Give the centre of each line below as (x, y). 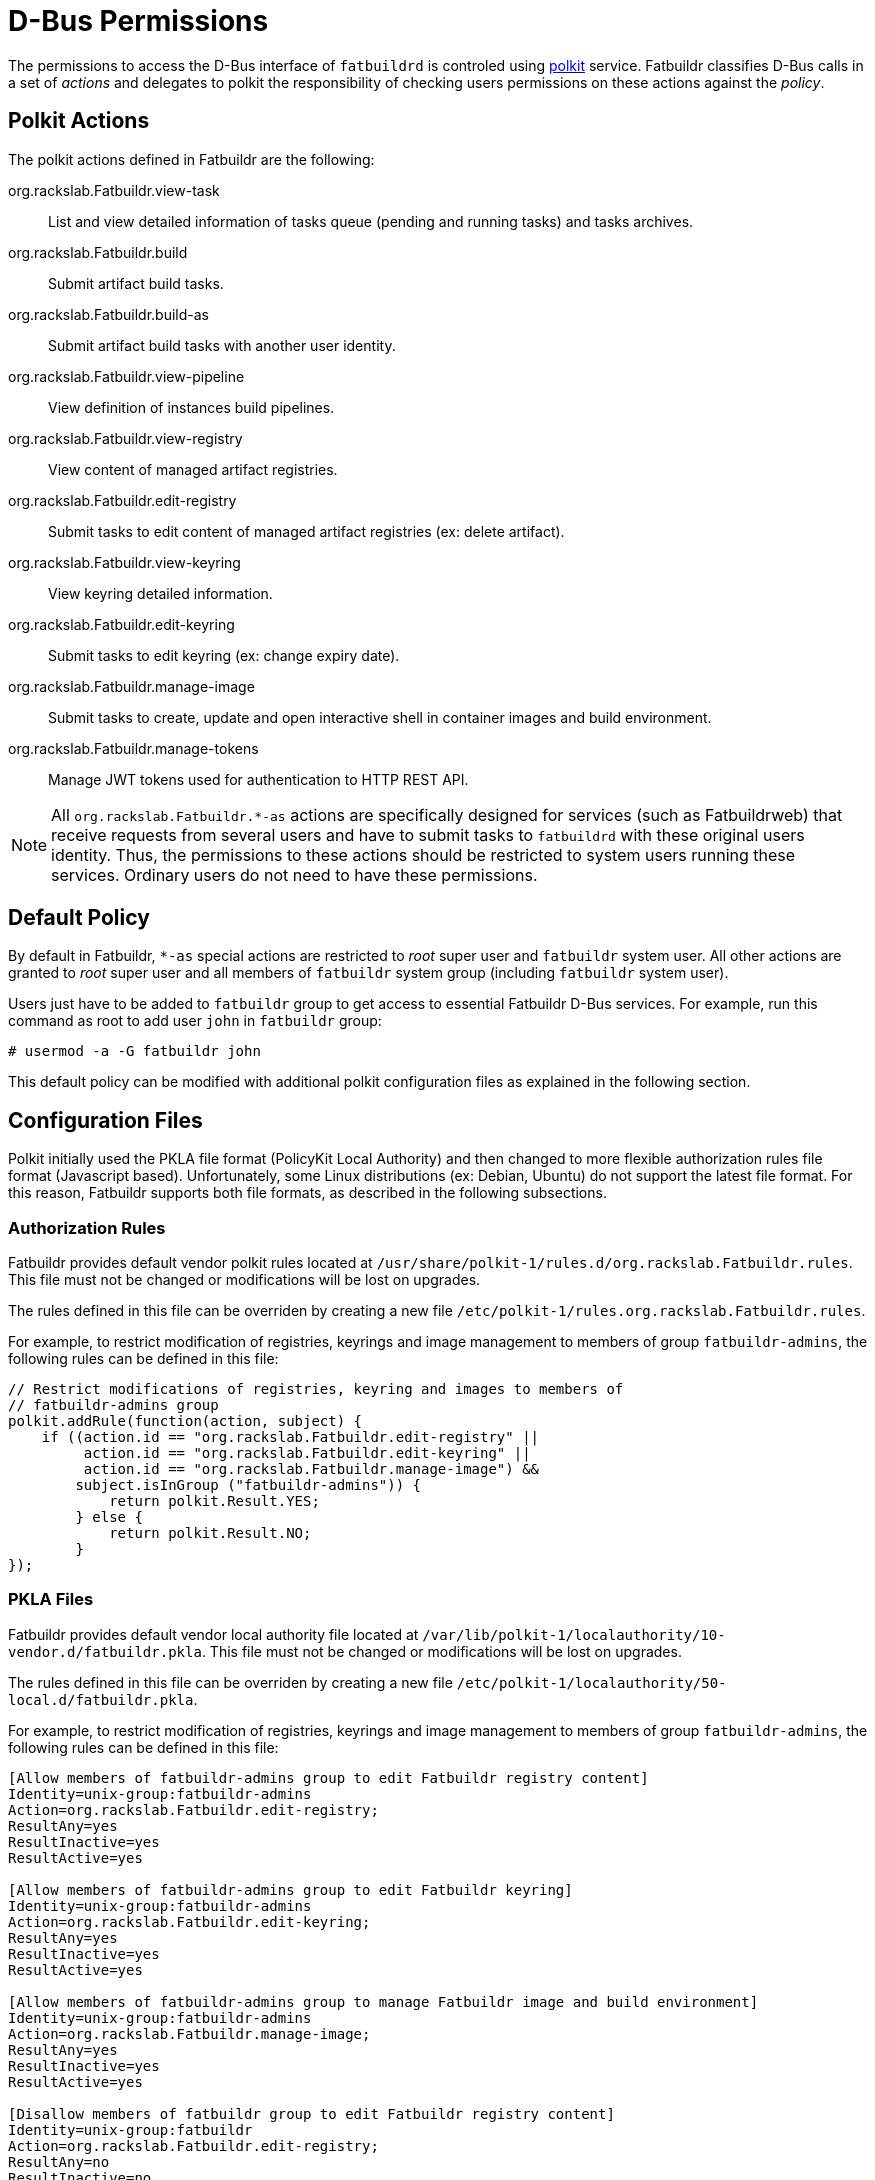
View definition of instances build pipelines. (191, 407)
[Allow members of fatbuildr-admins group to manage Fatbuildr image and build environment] (383, 2001)
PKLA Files (51, 1599)
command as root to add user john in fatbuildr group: (195, 1021)
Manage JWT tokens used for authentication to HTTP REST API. (258, 779)
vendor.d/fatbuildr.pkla (105, 1651)
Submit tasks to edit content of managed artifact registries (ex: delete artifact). (306, 531)
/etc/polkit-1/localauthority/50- (591, 1682)
